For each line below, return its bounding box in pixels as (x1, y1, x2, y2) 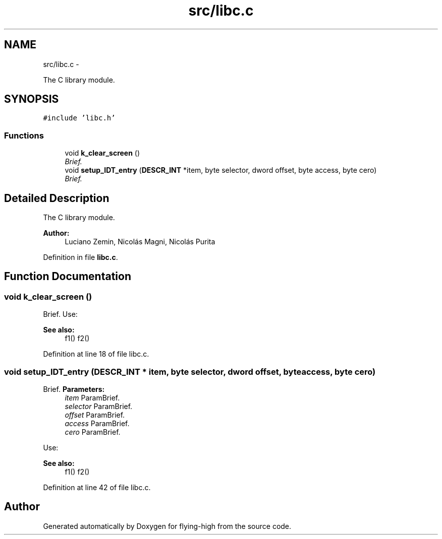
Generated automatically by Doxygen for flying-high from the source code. (43, 521, 292, 530)
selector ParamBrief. (65, 402, 133, 411)
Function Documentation (4, 270, 131, 283)
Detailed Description (4, 191, 109, 205)
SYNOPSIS (4, 93, 59, 106)
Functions (4, 130, 44, 141)
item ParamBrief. (65, 393, 120, 402)
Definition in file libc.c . (43, 253, 118, 262)
